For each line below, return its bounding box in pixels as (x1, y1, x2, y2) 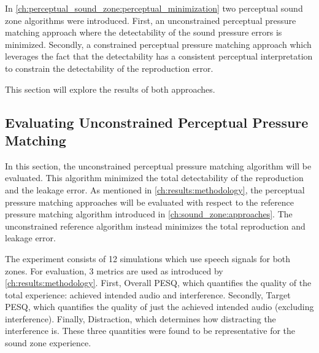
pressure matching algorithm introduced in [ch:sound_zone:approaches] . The (5, 208, 293, 220)
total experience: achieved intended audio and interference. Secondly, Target (5, 288, 291, 301)
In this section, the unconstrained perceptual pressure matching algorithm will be (5, 159, 312, 172)
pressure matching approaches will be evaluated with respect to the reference (5, 195, 294, 208)
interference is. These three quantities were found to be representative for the (5, 324, 296, 337)
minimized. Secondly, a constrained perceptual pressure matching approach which (5, 37, 312, 50)
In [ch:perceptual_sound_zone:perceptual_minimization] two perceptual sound (5, 2, 303, 14)
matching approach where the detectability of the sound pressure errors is (5, 26, 282, 39)
